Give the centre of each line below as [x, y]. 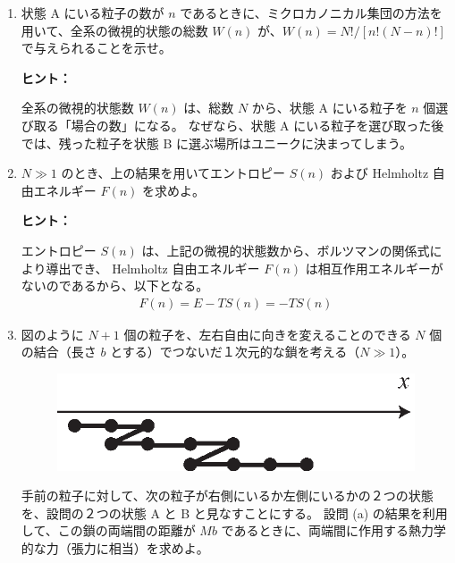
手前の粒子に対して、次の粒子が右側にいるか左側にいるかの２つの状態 [227, 496]
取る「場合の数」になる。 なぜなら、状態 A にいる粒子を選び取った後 [239, 125]
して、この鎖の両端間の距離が [108, 530]
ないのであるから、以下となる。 [115, 286]
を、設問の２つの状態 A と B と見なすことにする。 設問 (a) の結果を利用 [234, 513]
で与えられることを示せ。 [96, 48]
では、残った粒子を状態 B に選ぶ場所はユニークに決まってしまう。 [216, 143]
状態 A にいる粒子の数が [93, 13]
